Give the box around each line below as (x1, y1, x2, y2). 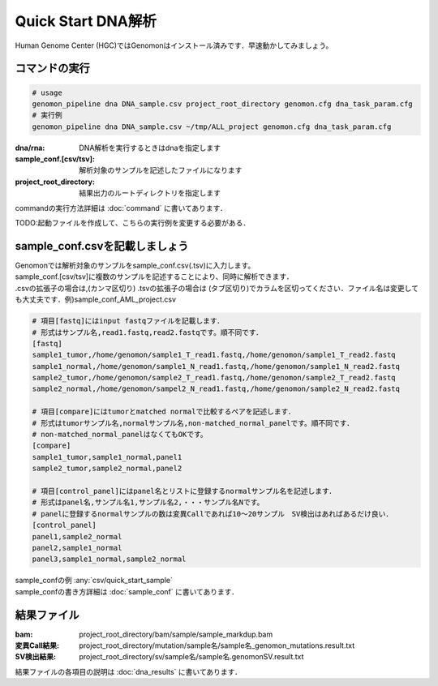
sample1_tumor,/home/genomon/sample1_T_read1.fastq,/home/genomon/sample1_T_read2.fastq (32, 350, 397, 360)
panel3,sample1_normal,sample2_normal (32, 555, 187, 564)
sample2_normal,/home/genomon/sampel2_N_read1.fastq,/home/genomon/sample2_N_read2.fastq (32, 384, 401, 393)
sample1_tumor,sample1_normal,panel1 (32, 452, 182, 461)
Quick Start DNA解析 (15, 12, 157, 30)
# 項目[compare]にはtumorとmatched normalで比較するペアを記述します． (32, 407, 295, 417)
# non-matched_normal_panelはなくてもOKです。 (32, 430, 208, 439)
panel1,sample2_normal (32, 532, 122, 541)
